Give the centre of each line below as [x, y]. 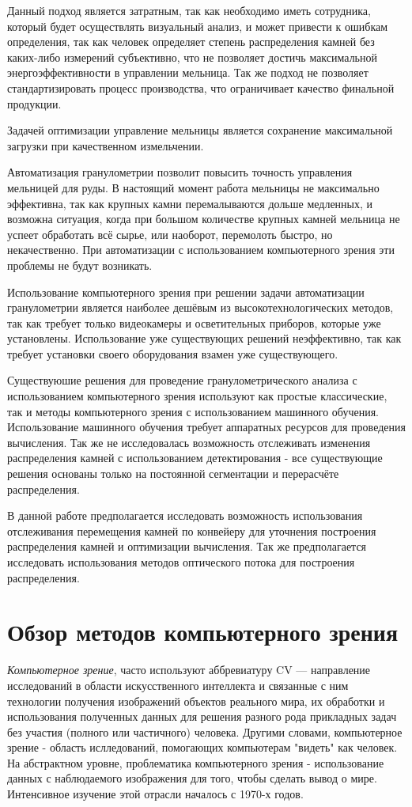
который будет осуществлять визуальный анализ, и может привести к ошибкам [198, 26]
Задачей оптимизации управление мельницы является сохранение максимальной [200, 130]
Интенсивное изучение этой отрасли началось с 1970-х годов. [155, 794]
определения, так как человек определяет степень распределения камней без [191, 42]
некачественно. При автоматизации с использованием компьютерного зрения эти [201, 250]
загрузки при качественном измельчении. [106, 145]
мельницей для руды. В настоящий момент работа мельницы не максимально [193, 187]
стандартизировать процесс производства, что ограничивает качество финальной [201, 87]
